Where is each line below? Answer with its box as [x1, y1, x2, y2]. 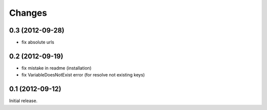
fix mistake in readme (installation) [21, 65, 91, 71]
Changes [9, 7, 47, 18]
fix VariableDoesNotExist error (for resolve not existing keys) [21, 72, 145, 78]
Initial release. [9, 98, 38, 104]
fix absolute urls [21, 39, 54, 45]
